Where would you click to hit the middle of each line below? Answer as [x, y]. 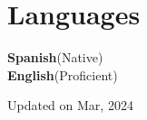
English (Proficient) [63, 74]
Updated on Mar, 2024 [70, 105]
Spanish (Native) [55, 57]
